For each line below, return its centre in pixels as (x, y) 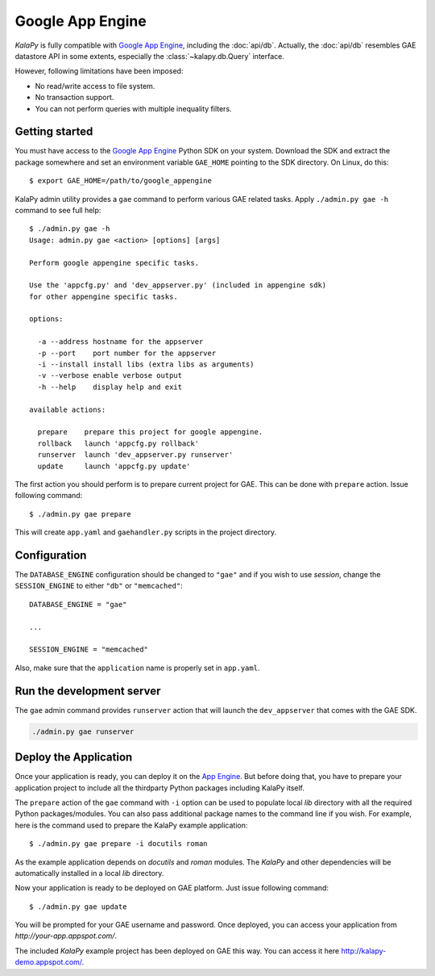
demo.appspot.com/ (48, 962)
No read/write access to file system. (95, 86)
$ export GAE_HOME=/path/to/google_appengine (121, 181)
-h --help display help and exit (110, 387)
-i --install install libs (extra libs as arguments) (146, 364)
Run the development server (88, 691)
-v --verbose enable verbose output (110, 376)
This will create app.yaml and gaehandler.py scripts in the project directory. (146, 532)
